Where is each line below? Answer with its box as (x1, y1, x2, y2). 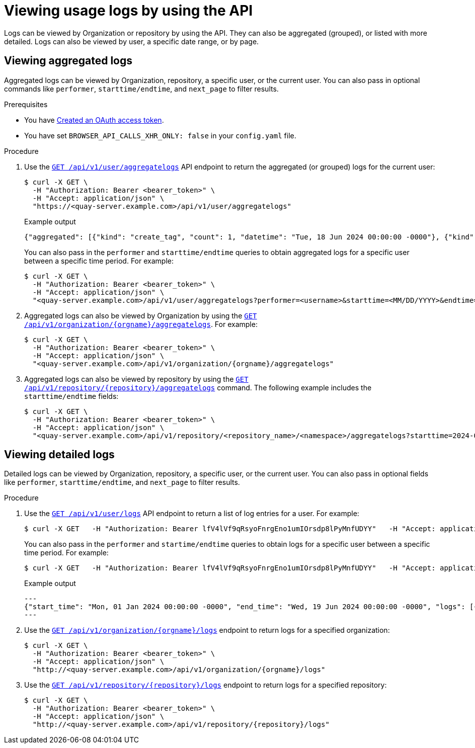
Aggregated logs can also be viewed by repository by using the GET (24, 374, 249, 383)
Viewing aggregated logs (4, 54, 132, 67)
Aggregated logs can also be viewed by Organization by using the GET (24, 311, 257, 320)
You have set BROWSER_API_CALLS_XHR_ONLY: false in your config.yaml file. (24, 131, 296, 140)
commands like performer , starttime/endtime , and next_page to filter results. (4, 84, 279, 93)
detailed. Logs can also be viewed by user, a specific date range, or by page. (4, 37, 259, 46)
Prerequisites (4, 100, 48, 109)
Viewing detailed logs (4, 448, 115, 461)
